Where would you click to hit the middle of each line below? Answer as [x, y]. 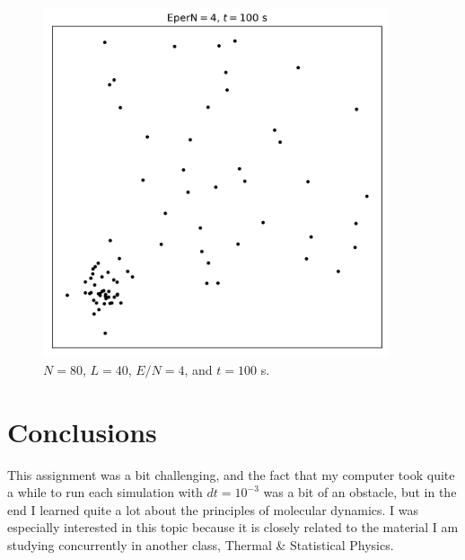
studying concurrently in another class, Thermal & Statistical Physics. [201, 545]
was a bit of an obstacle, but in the [360, 492]
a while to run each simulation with [105, 492]
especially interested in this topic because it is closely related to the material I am [233, 527]
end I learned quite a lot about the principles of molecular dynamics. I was [213, 509]
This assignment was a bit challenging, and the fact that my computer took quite [231, 474]
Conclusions [82, 431]
